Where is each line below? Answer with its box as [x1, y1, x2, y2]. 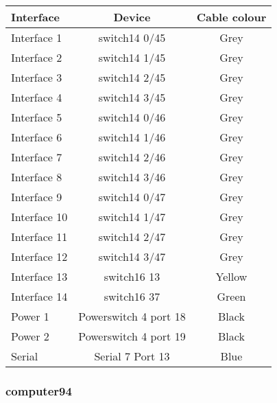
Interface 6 [11, 129, 62, 145]
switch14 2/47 [98, 229, 166, 244]
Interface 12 [11, 249, 68, 264]
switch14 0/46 [98, 109, 166, 125]
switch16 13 [104, 268, 160, 284]
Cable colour [196, 9, 267, 25]
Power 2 [11, 328, 49, 344]
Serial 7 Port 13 [94, 348, 170, 364]
